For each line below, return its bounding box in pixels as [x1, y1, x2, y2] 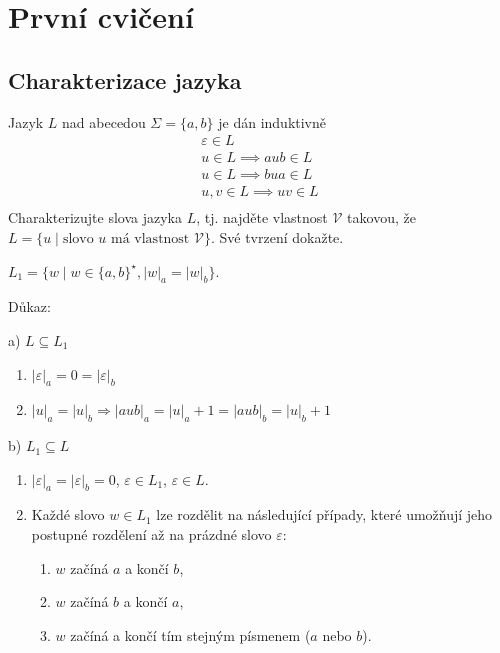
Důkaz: [8, 296, 51, 317]
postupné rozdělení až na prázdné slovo [31, 524, 272, 545]
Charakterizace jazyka [8, 64, 242, 95]
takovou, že [347, 207, 416, 228]
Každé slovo [31, 504, 105, 525]
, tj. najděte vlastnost [196, 207, 328, 228]
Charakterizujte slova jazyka [8, 207, 182, 228]
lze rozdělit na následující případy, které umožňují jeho [156, 504, 493, 525]
